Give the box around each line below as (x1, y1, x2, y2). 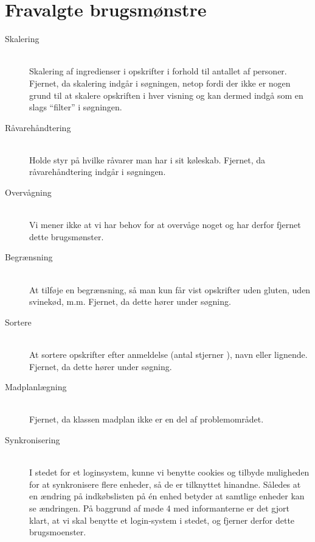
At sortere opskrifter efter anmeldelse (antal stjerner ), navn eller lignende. (29, 348, 308, 360)
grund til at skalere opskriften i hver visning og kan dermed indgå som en (29, 88, 303, 101)
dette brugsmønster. (29, 230, 104, 243)
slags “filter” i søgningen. (29, 101, 122, 113)
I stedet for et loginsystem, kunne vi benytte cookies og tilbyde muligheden (29, 466, 310, 479)
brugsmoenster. (29, 526, 86, 538)
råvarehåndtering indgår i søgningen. (29, 165, 166, 178)
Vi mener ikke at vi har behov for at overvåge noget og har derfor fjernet (29, 218, 301, 231)
